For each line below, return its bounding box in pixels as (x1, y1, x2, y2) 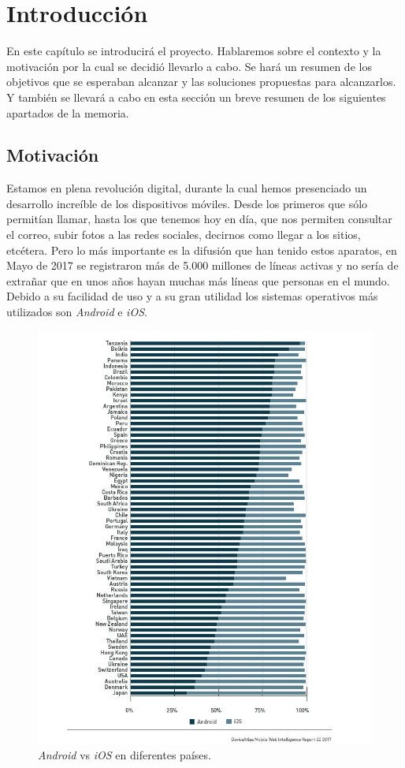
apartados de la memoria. (6, 104, 129, 121)
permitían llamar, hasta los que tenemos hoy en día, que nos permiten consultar (6, 211, 392, 227)
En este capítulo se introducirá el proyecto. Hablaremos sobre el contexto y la (6, 43, 381, 59)
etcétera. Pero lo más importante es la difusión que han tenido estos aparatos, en (6, 241, 397, 258)
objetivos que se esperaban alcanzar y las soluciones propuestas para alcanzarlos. (6, 73, 396, 90)
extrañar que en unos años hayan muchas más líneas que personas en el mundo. (6, 272, 390, 289)
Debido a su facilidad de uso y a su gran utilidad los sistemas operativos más (6, 288, 378, 304)
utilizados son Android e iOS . (6, 304, 147, 320)
